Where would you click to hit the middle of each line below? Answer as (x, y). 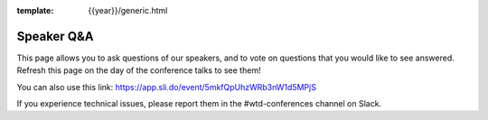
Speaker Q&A (55, 36)
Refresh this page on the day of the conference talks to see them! (139, 70)
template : (35, 10)
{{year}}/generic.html (128, 10)
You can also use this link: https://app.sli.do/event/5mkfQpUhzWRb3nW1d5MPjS (166, 87)
